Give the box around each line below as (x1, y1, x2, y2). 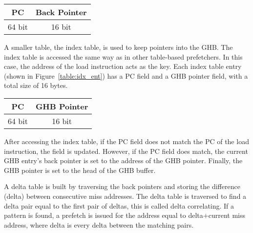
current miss (208, 210, 245, 220)
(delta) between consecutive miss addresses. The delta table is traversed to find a (4, 191, 247, 201)
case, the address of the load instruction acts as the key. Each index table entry (4, 61, 242, 71)
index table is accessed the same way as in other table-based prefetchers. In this (4, 51, 243, 62)
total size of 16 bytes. (4, 80, 68, 90)
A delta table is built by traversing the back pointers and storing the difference (4, 181, 240, 191)
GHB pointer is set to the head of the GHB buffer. (4, 165, 156, 175)
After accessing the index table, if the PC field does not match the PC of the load (4, 136, 249, 146)
